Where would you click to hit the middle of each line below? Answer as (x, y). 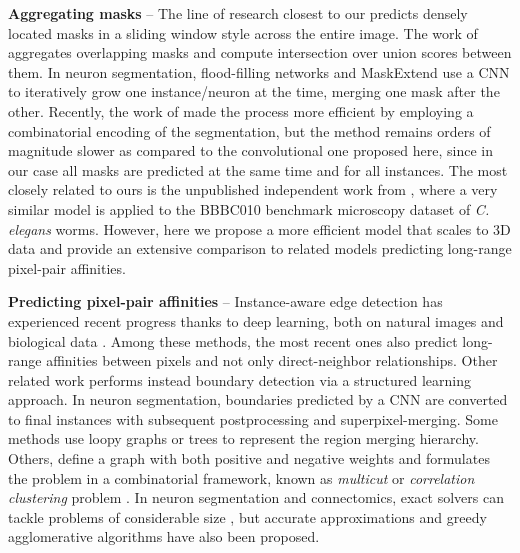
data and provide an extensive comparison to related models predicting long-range (260, 248)
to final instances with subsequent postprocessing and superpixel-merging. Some (253, 418)
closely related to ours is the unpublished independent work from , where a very (253, 189)
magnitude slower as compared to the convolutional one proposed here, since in (250, 150)
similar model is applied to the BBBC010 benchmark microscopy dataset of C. (249, 208)
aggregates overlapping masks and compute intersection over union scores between (260, 52)
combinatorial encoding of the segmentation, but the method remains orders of (249, 130)
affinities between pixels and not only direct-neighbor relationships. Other (272, 360)
